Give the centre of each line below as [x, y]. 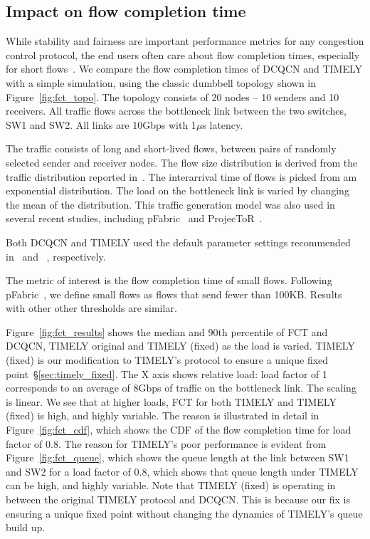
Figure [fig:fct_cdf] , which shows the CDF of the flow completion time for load [179, 430]
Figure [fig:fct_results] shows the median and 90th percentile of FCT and [167, 331]
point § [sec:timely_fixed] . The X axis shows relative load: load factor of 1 [167, 373]
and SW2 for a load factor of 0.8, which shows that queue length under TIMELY [182, 471]
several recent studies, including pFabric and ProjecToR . [134, 218]
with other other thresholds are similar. [91, 308]
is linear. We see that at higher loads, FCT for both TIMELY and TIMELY [171, 401]
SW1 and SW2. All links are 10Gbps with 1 [101, 124]
